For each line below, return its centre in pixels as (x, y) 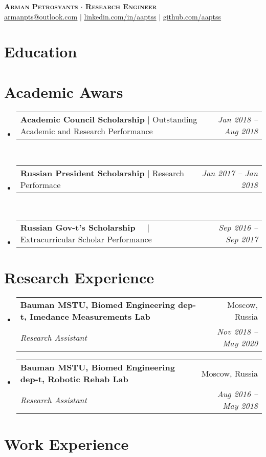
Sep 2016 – (238, 227)
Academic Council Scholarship (82, 119)
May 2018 (240, 406)
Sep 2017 (242, 239)
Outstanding (175, 119)
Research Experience (79, 277)
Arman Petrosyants (41, 6)
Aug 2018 (241, 131)
